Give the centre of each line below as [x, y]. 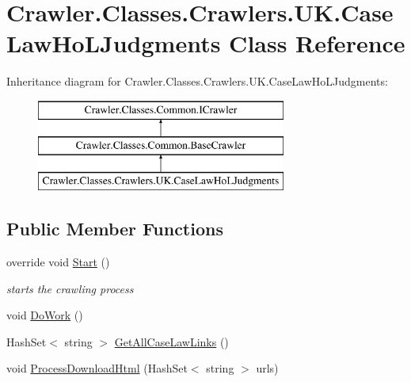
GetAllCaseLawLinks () [171, 341]
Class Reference [317, 43]
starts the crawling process [70, 288]
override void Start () [58, 262]
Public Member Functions [115, 229]
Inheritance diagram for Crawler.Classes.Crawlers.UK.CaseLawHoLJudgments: [197, 81]
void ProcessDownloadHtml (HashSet [97, 368]
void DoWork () [45, 315]
